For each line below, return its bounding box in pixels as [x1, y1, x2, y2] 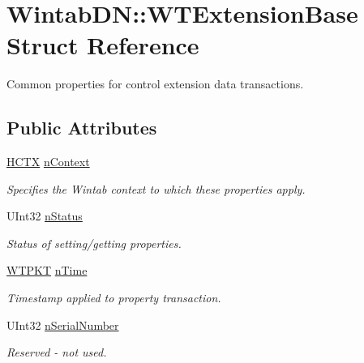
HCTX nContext [6, 153, 90, 170]
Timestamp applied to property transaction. [6, 289, 221, 306]
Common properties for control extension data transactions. [6, 75, 304, 92]
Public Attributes [6, 115, 157, 140]
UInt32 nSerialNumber [6, 316, 119, 333]
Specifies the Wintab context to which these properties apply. [6, 180, 306, 197]
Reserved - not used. [6, 344, 107, 361]
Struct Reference [6, 28, 199, 62]
